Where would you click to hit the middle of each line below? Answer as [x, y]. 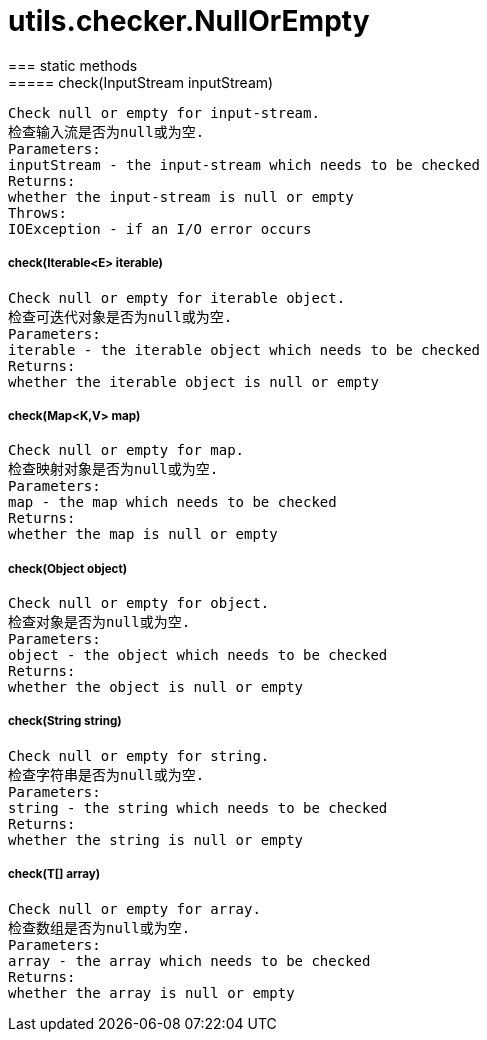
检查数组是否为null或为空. [99, 927]
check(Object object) [68, 568]
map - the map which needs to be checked [172, 502]
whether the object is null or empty [156, 687]
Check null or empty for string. [139, 755]
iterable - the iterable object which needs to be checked [244, 349]
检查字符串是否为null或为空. [106, 774]
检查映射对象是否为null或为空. [113, 469]
